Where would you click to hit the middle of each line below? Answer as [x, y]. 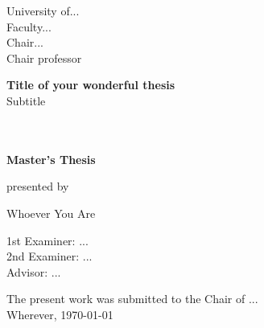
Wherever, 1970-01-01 [60, 314]
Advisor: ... [34, 271]
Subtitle [26, 100]
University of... [43, 10]
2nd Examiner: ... [49, 256]
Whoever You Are [51, 213]
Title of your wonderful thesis [91, 85]
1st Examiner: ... [47, 240]
